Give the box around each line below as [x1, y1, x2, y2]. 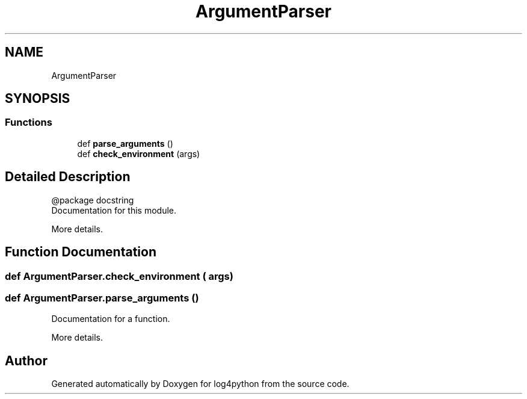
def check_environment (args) [77, 148, 200, 159]
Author [5, 353, 48, 368]
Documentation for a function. [51, 314, 170, 324]
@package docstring [51, 194, 134, 205]
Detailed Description [5, 169, 131, 185]
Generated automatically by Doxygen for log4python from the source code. [51, 379, 350, 389]
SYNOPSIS [5, 91, 70, 107]
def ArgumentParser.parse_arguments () [5, 291, 199, 304]
